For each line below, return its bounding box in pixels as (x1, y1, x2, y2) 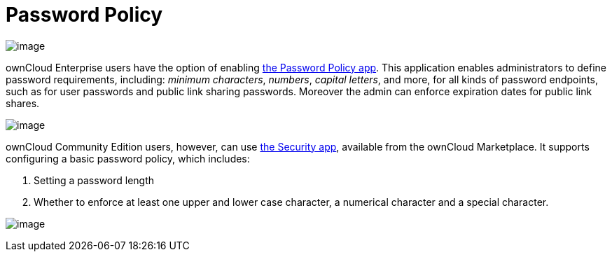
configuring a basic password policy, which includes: (6, 152, 250, 165)
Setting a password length (34, 174, 155, 186)
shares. (6, 97, 40, 109)
